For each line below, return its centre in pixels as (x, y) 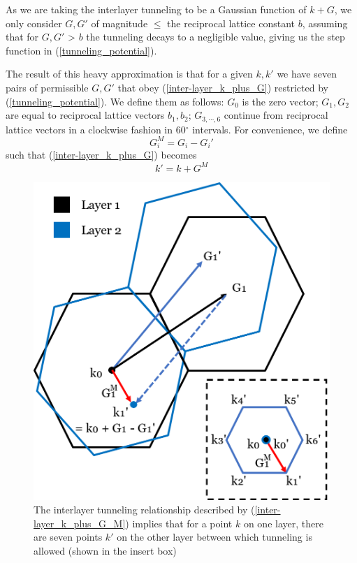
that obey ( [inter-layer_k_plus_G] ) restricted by (223, 87)
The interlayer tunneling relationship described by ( (144, 510)
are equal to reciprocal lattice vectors (85, 115)
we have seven (307, 74)
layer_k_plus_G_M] (80, 523)
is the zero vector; (280, 101)
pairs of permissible (47, 87)
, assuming (325, 23)
